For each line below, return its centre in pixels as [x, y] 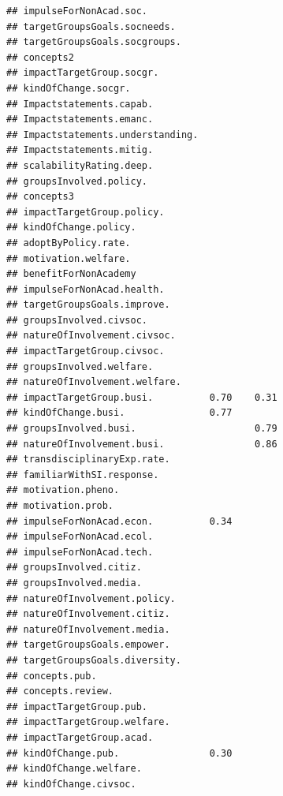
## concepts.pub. [52, 676]
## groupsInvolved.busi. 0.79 [142, 429]
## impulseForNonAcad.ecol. [80, 537]
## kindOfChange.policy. [71, 228]
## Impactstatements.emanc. [80, 120]
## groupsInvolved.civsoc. [77, 320]
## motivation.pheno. [63, 490]
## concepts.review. [60, 691]
